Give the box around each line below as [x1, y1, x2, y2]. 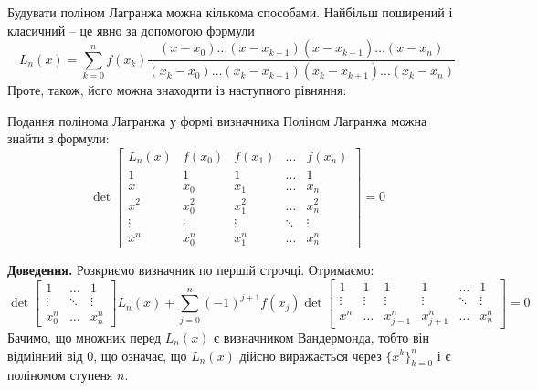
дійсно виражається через [239, 345, 382, 364]
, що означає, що [93, 345, 187, 364]
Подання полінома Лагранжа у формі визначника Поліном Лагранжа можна [7, 111, 427, 130]
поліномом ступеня [7, 365, 113, 385]
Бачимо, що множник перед [7, 327, 162, 346]
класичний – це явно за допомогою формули [7, 20, 255, 39]
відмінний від [7, 345, 83, 364]
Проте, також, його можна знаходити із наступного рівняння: [7, 80, 347, 100]
